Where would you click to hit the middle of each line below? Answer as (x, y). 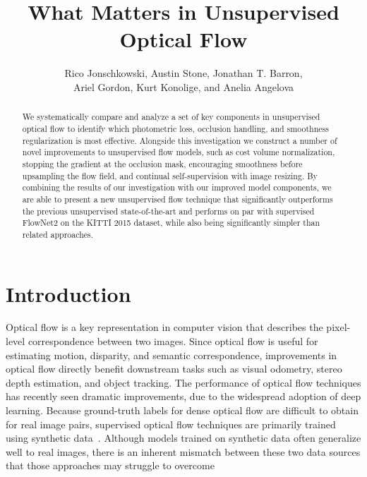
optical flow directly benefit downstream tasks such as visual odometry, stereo (174, 369)
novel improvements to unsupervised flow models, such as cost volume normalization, (179, 152)
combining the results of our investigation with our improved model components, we (177, 187)
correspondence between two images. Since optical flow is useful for (173, 341)
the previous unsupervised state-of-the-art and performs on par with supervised (168, 211)
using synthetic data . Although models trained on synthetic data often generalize (183, 438)
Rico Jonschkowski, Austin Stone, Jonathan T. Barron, (183, 73)
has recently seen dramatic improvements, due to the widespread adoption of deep (183, 396)
